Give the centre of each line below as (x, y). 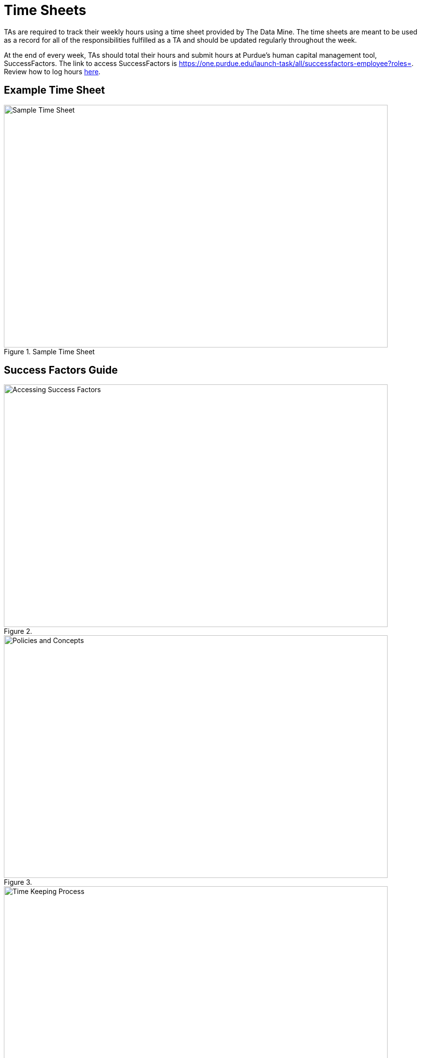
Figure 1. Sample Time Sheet (49, 351)
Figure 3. (18, 882)
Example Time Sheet (55, 90)
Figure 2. (18, 631)
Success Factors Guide (61, 370)
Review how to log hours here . (52, 71)
